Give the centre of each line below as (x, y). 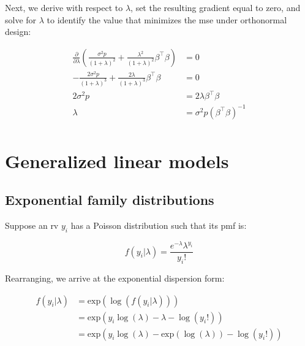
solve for (21, 19)
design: (18, 32)
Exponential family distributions (110, 200)
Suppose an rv (32, 225)
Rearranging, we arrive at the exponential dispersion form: (115, 278)
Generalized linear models (117, 160)
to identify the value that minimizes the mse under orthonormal (167, 19)
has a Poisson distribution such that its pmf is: (159, 225)
